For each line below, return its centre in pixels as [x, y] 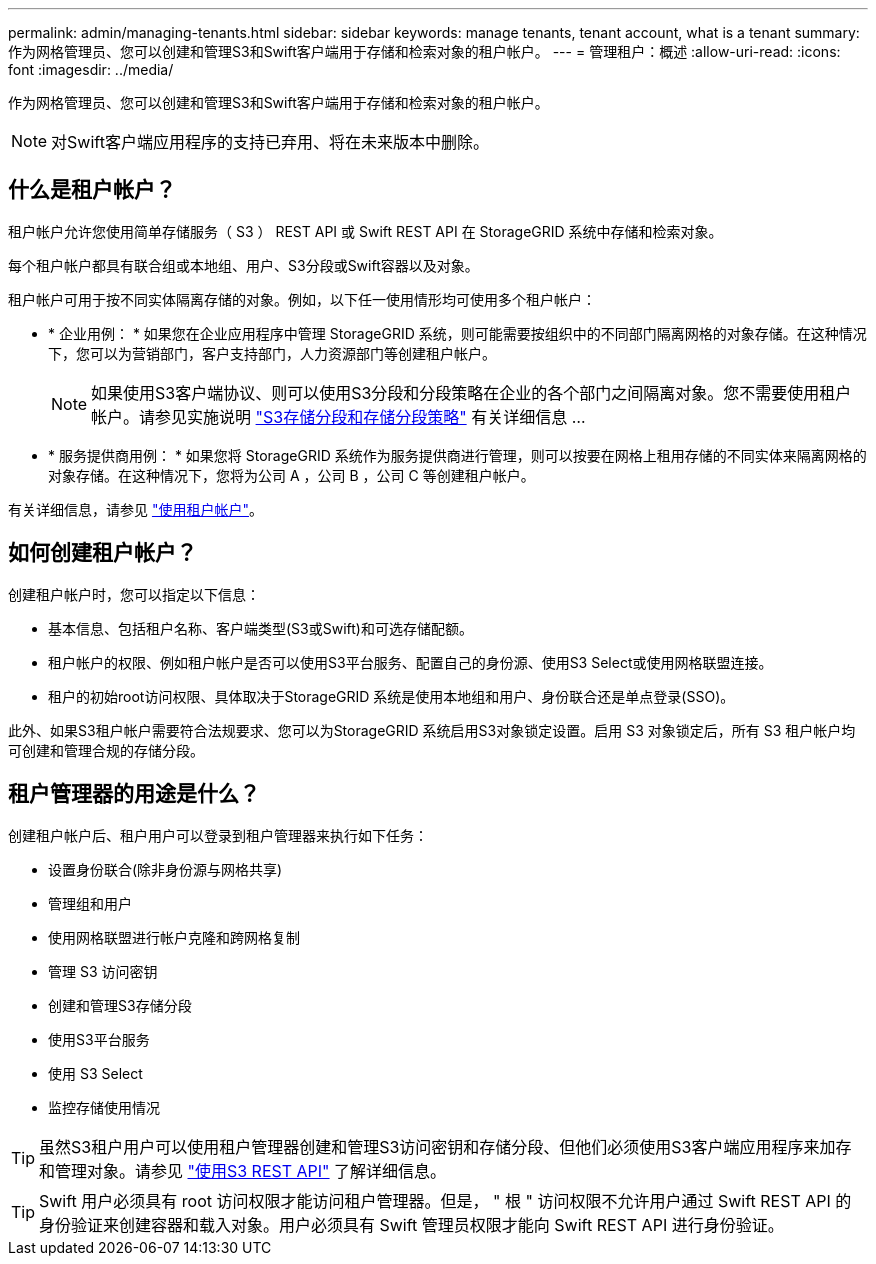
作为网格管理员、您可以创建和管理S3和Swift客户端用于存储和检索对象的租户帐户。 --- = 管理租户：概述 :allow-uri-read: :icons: [424, 51]
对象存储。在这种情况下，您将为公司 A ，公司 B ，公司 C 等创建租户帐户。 [291, 475]
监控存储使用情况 [104, 1107]
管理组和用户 [90, 903]
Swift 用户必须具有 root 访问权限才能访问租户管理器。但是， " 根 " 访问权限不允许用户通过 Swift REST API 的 [445, 1200]
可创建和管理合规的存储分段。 [106, 750]
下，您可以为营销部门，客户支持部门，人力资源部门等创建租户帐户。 [272, 353]
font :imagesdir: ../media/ [91, 69]
